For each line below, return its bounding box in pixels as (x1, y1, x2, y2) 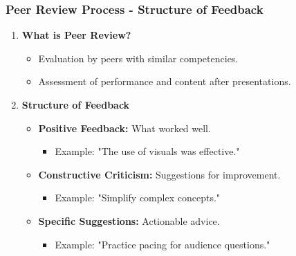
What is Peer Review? (21, 28, 131, 42)
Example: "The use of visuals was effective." (55, 144, 240, 158)
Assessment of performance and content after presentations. (38, 74, 291, 89)
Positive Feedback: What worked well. (38, 120, 211, 135)
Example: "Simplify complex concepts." (55, 190, 221, 205)
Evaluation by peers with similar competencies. (38, 51, 239, 65)
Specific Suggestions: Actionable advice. (38, 213, 220, 228)
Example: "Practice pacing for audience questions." (55, 237, 270, 251)
